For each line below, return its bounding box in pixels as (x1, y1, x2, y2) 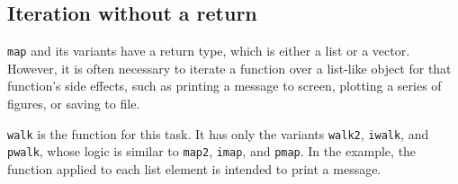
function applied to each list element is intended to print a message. (7, 159, 382, 178)
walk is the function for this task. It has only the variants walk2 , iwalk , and (7, 124, 429, 143)
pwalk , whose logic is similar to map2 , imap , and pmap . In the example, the (7, 142, 417, 161)
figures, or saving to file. (7, 94, 140, 113)
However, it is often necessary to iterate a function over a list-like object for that (7, 58, 452, 77)
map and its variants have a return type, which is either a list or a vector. (7, 41, 410, 60)
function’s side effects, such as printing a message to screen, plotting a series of (7, 76, 442, 95)
